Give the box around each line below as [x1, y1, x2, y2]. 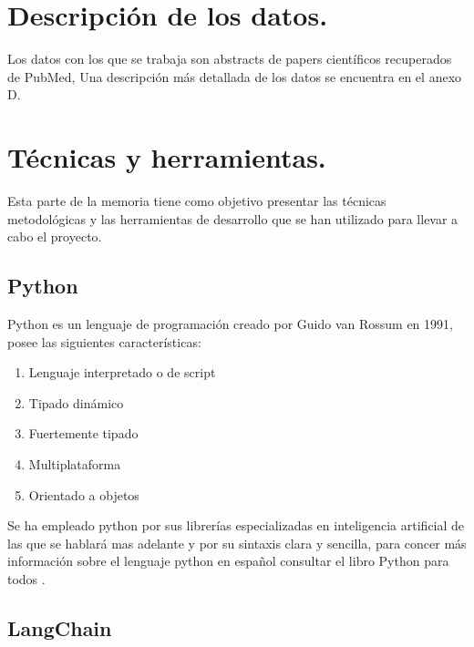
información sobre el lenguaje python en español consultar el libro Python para [7, 551, 449, 570]
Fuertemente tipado [28, 424, 139, 443]
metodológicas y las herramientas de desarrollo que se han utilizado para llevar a [7, 209, 459, 228]
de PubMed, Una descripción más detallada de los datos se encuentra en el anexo [7, 67, 462, 86]
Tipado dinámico [28, 393, 124, 412]
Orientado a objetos [28, 485, 139, 504]
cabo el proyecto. [7, 227, 102, 246]
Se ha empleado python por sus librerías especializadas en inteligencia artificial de [7, 516, 465, 535]
